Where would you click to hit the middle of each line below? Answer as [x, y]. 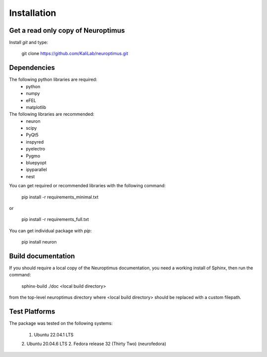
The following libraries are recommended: [52, 114]
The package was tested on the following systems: [61, 323]
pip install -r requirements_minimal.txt [60, 197]
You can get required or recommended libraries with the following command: [87, 186]
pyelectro [36, 149]
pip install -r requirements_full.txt [55, 219]
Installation [33, 13]
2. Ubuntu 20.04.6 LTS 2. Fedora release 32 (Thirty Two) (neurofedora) [94, 344]
